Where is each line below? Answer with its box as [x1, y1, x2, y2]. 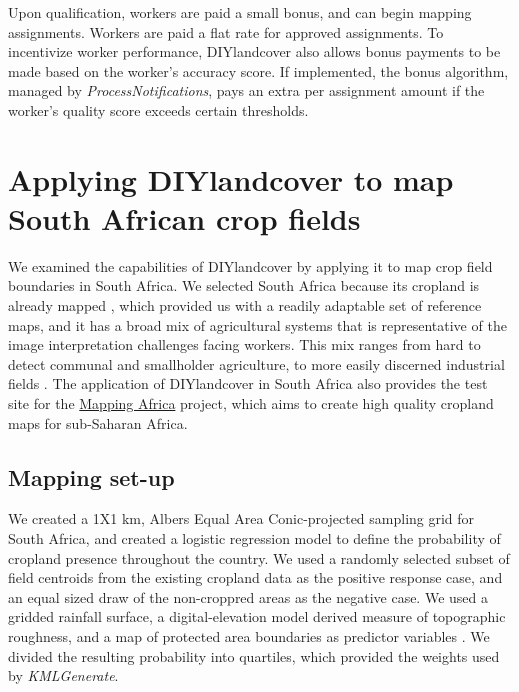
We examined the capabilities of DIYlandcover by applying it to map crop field [8, 255, 493, 276]
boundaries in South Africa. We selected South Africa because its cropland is [8, 275, 480, 296]
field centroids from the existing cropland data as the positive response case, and [8, 567, 503, 588]
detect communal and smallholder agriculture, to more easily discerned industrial [8, 353, 505, 374]
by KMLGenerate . [8, 665, 119, 686]
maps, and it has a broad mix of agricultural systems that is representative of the [8, 314, 507, 335]
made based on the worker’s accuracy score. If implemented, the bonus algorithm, [8, 60, 509, 81]
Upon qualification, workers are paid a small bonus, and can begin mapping [8, 2, 472, 22]
